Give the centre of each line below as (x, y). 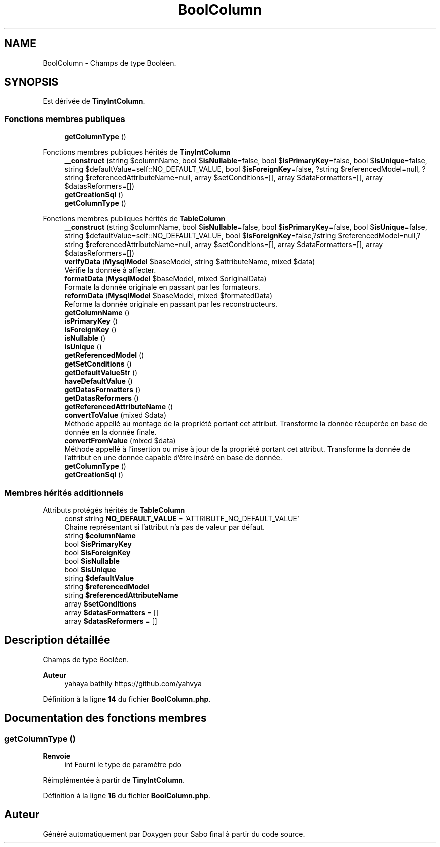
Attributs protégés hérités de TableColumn (114, 510)
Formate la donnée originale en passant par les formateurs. (162, 287)
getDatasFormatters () (102, 390)
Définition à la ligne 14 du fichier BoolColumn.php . (127, 699)
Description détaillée (57, 640)
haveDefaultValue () (98, 381)
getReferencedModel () (104, 355)
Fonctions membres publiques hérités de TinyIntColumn (137, 152)
